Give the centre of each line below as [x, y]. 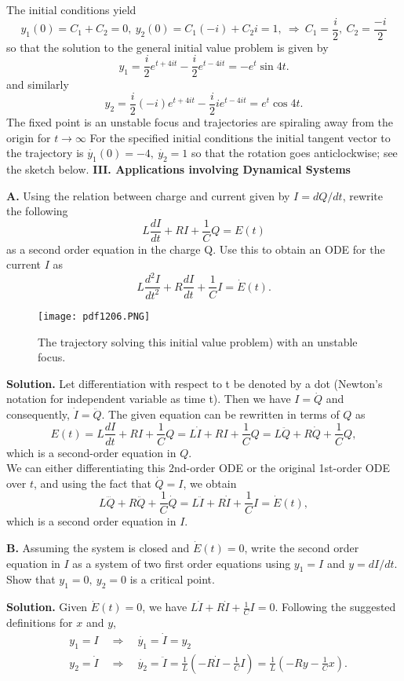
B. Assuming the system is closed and [98, 548]
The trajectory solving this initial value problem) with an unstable [198, 341]
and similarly [38, 84]
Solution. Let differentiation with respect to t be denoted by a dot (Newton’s [195, 383]
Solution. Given [47, 607]
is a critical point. [172, 579]
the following [37, 211]
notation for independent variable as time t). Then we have [149, 399]
